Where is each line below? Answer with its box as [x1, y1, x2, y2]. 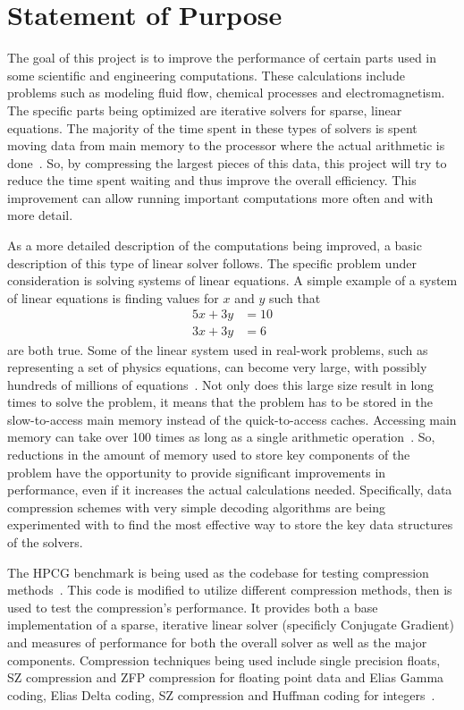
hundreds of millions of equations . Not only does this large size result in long [7, 375, 434, 393]
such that [268, 288, 321, 307]
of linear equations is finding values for [7, 288, 219, 307]
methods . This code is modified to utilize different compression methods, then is [7, 580, 452, 599]
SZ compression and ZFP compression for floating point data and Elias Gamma [7, 668, 444, 687]
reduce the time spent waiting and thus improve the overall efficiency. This [7, 171, 417, 190]
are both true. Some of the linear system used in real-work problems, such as [7, 340, 428, 359]
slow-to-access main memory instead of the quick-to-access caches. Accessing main [7, 410, 457, 428]
